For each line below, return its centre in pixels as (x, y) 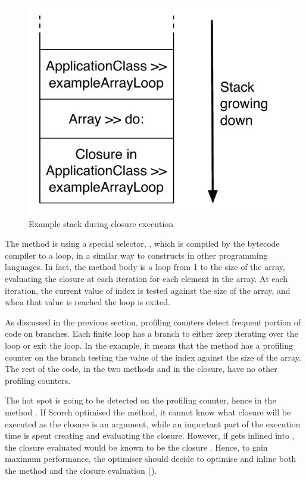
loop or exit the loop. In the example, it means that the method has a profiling (149, 345)
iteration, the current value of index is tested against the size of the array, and (148, 290)
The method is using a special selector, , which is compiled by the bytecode (142, 243)
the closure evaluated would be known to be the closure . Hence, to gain (136, 447)
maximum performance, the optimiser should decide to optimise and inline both (151, 459)
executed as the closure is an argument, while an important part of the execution (153, 423)
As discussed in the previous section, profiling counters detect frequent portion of (153, 322)
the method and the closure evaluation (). (81, 470)
